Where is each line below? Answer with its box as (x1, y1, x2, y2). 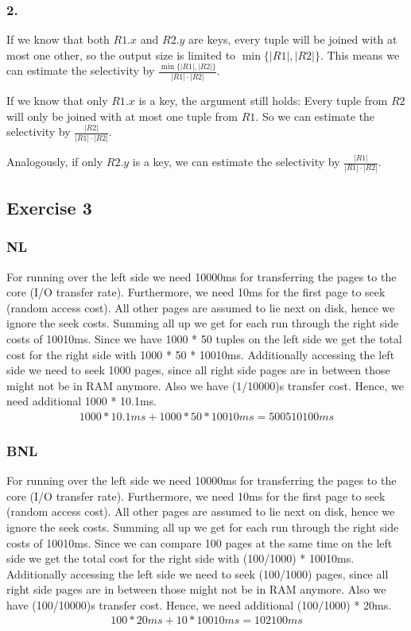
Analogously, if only (6, 153, 103, 170)
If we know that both (6, 31, 110, 48)
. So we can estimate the (255, 107, 375, 124)
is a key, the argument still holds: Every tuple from (138, 92, 388, 109)
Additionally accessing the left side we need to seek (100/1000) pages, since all (6, 565, 389, 582)
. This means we (320, 46, 400, 63)
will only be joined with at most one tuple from (6, 107, 238, 124)
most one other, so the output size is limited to (6, 46, 236, 63)
